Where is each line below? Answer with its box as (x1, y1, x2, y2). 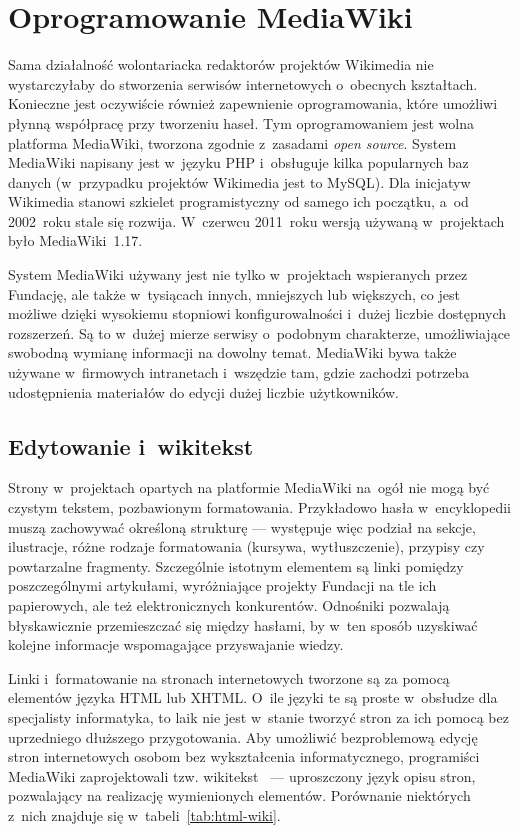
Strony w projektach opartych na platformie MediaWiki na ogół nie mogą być (8, 477, 490, 498)
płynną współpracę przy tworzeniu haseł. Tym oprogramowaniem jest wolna (8, 112, 475, 133)
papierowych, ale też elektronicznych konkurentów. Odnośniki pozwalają (8, 594, 450, 615)
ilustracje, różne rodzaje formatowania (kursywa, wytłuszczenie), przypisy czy (8, 536, 485, 557)
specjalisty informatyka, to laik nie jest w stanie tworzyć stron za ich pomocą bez (8, 706, 509, 727)
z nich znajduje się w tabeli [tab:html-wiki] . (8, 804, 281, 825)
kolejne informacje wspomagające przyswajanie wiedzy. (8, 634, 344, 655)
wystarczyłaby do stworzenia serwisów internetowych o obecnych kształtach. (8, 73, 478, 94)
